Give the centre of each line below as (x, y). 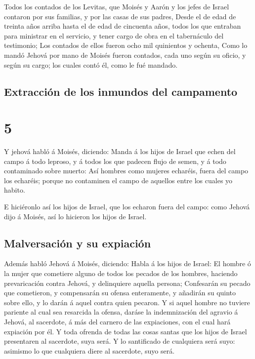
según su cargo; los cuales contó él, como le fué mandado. (91, 64)
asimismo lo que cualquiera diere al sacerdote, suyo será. (89, 350)
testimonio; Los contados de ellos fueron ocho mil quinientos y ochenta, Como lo (126, 45)
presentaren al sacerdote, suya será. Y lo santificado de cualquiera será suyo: (120, 341)
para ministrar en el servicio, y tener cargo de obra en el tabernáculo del (114, 35)
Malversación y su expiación (78, 243)
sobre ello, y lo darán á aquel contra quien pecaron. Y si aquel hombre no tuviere (127, 302)
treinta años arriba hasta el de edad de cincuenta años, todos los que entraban (123, 26)
